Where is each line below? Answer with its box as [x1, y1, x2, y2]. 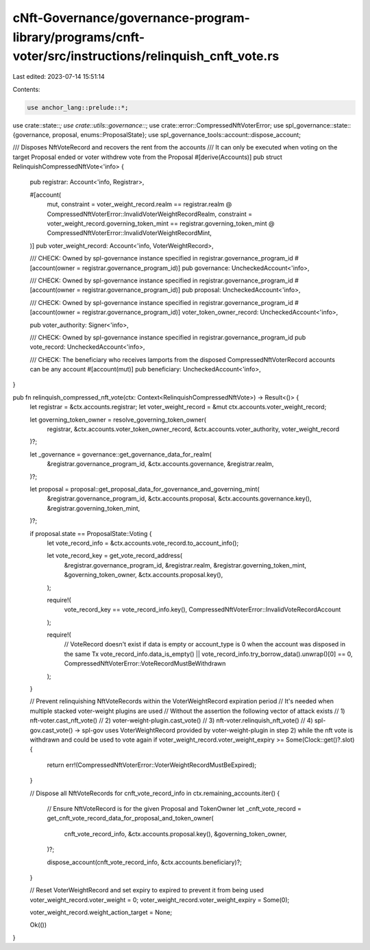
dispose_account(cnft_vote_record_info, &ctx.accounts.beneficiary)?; [47, 857, 243, 866]
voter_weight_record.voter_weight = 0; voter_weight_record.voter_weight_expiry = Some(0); [29, 895, 290, 904]
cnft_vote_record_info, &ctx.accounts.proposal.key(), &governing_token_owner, [64, 829, 287, 838]
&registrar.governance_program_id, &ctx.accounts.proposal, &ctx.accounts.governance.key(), [47, 494, 312, 503]
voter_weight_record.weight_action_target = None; [29, 908, 173, 916]
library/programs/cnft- [12, 29, 145, 45]
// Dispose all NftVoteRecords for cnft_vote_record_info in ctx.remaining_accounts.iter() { [29, 789, 280, 797]
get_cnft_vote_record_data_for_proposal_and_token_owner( [47, 814, 214, 823]
